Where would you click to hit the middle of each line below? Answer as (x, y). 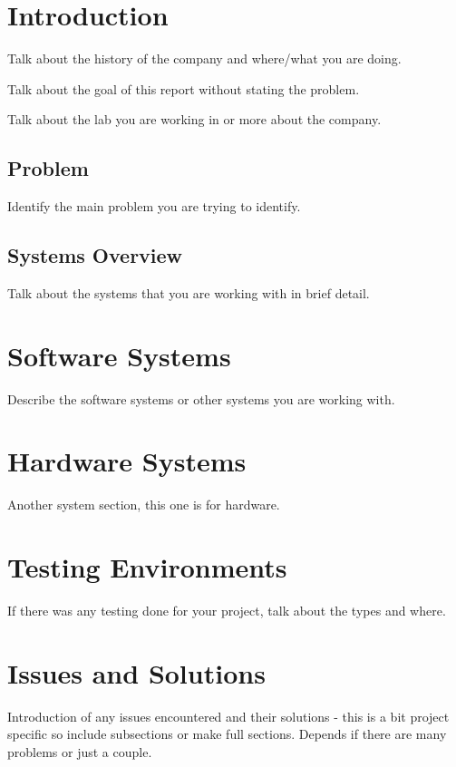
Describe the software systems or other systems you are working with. (201, 398)
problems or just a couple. (80, 751)
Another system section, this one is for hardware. (144, 505)
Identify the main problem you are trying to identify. (154, 206)
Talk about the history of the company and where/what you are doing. (204, 58)
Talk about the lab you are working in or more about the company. (194, 119)
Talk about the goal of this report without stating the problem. (184, 88)
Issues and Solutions (136, 672)
